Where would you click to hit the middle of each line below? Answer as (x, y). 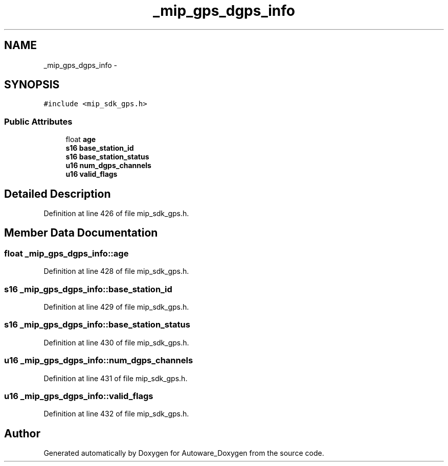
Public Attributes (38, 121)
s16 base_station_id (100, 148)
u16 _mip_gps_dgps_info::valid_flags (79, 396)
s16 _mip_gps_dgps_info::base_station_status (97, 325)
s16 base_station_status (107, 157)
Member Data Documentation (81, 233)
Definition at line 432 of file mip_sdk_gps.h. (116, 414)
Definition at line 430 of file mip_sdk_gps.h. (116, 342)
